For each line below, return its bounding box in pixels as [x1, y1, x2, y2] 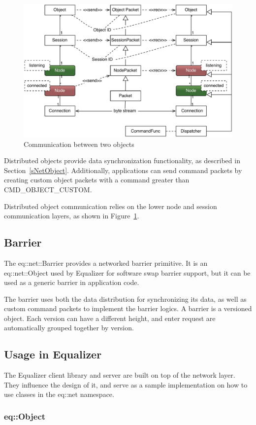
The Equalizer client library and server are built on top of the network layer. [4, 370, 235, 380]
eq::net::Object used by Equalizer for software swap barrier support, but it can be [4, 267, 251, 278]
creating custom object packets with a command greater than [4, 175, 190, 185]
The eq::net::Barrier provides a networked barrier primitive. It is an [4, 257, 208, 268]
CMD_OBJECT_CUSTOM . [4, 184, 92, 194]
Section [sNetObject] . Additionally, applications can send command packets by [4, 165, 242, 175]
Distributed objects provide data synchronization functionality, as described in [4, 155, 240, 166]
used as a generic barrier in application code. [4, 277, 139, 287]
